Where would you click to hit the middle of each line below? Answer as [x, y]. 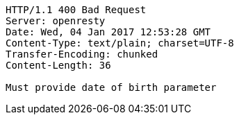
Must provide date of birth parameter [111, 87]
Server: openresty [56, 21]
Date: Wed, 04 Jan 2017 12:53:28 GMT [108, 32]
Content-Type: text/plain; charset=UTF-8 [120, 43]
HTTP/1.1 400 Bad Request [76, 10]
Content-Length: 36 [58, 65]
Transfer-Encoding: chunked [82, 54]
